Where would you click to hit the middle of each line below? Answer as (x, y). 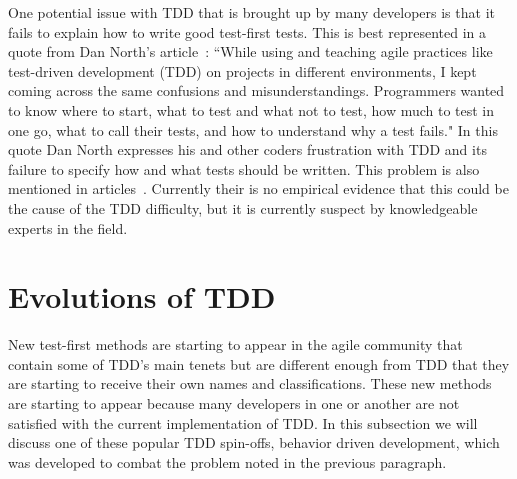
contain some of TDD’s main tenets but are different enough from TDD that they (259, 363)
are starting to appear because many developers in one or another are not (234, 403)
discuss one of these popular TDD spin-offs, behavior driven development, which (254, 442)
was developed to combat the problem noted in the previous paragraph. (227, 461)
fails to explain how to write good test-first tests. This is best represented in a (247, 31)
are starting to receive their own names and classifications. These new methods (250, 383)
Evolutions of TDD (142, 296)
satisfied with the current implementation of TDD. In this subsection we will (243, 422)
